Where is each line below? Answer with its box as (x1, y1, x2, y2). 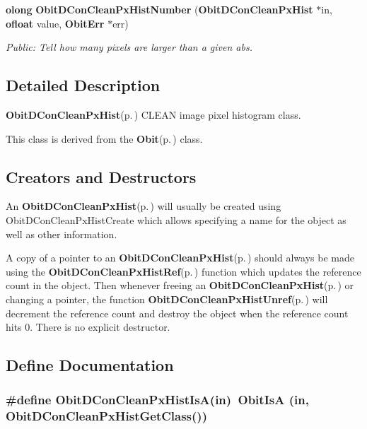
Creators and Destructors (6, 165, 197, 187)
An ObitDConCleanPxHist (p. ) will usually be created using (6, 199, 281, 213)
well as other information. (6, 226, 117, 241)
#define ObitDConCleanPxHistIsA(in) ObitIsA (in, (6, 391, 309, 409)
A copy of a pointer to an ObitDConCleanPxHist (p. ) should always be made (6, 250, 354, 265)
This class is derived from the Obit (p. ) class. (6, 131, 203, 146)
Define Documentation (6, 354, 174, 376)
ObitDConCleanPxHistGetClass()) (6, 407, 207, 425)
